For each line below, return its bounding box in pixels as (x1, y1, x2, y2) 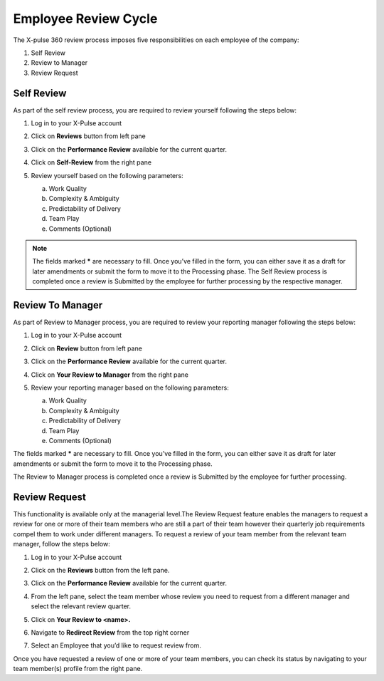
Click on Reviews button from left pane (31, 132, 146, 140)
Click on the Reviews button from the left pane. (31, 566, 170, 574)
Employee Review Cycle (13, 11, 158, 26)
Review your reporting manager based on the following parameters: (31, 383, 229, 392)
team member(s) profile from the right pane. (13, 665, 143, 673)
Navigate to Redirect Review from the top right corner (31, 628, 190, 637)
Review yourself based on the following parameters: (31, 171, 184, 180)
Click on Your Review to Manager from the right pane (31, 370, 188, 379)
